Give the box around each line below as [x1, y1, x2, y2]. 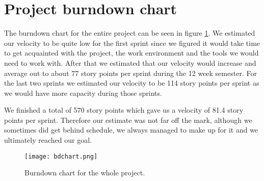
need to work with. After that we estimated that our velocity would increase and [4, 57, 256, 68]
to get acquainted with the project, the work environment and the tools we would [4, 47, 259, 58]
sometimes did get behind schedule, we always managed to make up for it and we [4, 124, 258, 135]
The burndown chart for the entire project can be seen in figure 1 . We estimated [4, 28, 255, 38]
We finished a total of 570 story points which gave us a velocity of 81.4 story [4, 105, 244, 115]
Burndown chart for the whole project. [24, 167, 145, 178]
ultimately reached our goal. [4, 135, 92, 145]
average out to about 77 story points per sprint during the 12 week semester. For [4, 67, 257, 78]
